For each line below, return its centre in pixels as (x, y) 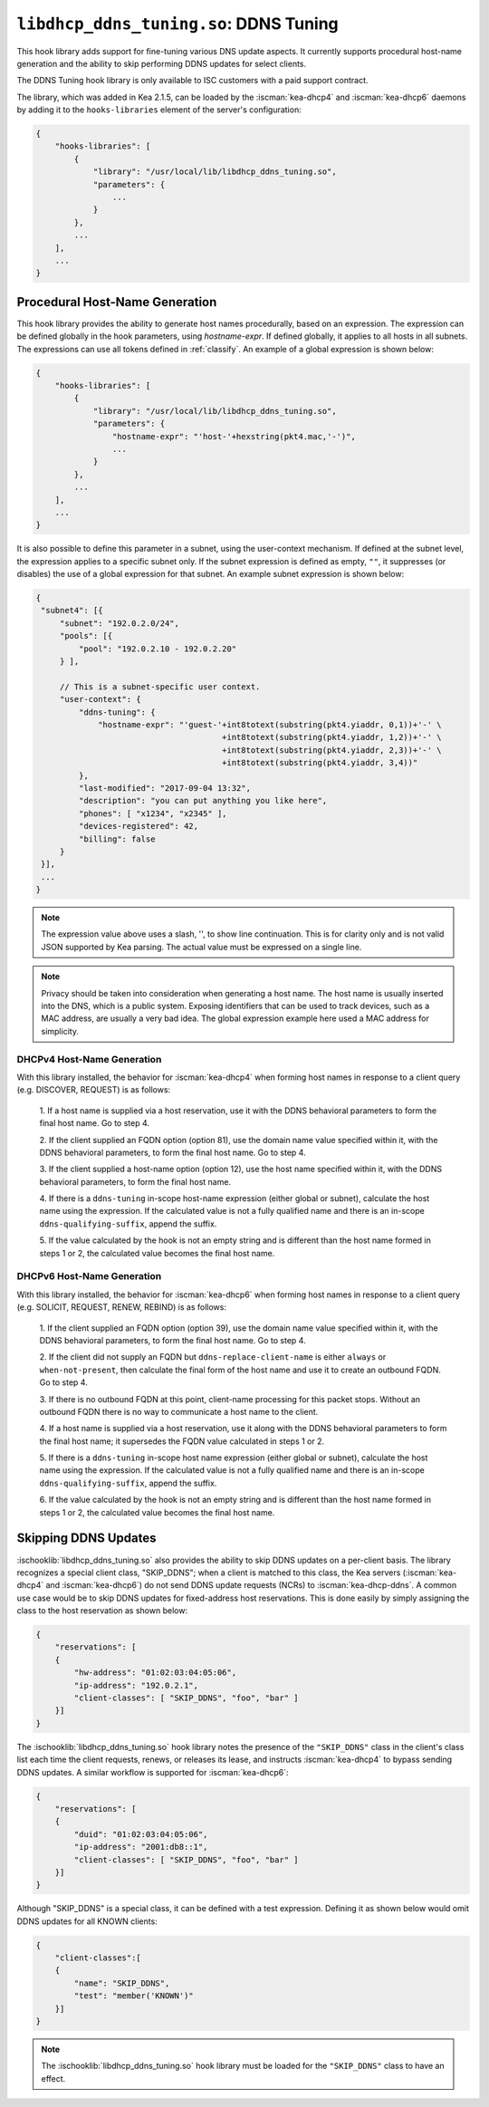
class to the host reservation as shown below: (102, 1611)
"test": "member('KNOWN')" (134, 1996)
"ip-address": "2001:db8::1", (141, 1847)
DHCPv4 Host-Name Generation (89, 1059)
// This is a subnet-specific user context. (160, 687)
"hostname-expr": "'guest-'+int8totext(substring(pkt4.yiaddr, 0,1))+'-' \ (270, 725)
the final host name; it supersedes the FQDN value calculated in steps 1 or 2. (182, 1441)
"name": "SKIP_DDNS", (122, 1983)
